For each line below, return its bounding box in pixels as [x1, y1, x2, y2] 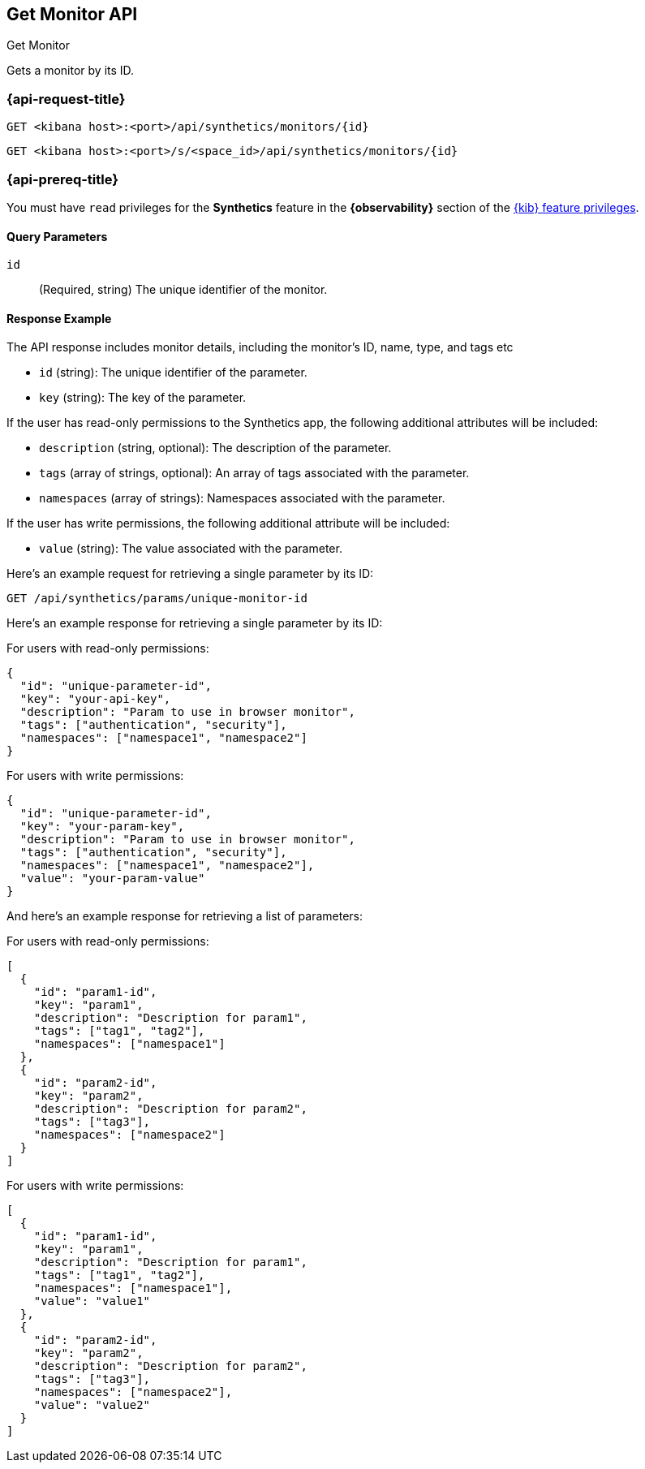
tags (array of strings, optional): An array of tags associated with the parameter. [39, 466, 470, 480]
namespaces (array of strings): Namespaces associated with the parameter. [39, 491, 445, 506]
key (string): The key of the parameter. [39, 390, 247, 405]
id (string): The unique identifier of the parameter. [39, 365, 307, 380]
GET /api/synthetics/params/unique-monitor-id [6, 592, 307, 605]
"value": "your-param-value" [19, 872, 205, 885]
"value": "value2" [33, 1398, 151, 1412]
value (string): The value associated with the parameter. [39, 541, 342, 556]
